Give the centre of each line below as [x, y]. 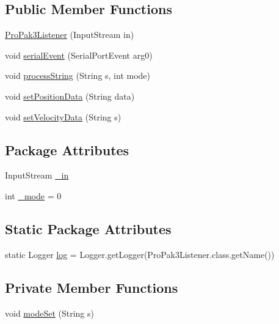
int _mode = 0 [33, 195]
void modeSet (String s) [49, 313]
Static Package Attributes [88, 228]
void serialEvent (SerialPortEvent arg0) [79, 55]
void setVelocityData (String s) [63, 116]
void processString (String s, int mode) [78, 75]
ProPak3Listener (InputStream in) [70, 35]
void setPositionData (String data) [70, 96]
